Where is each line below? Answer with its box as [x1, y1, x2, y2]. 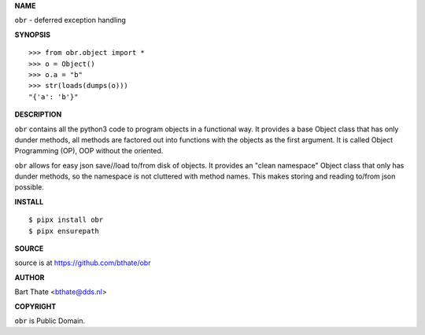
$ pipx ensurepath [28, 226, 100, 235]
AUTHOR [14, 272, 45, 282]
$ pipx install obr [28, 215, 104, 224]
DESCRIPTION [14, 110, 62, 120]
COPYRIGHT [14, 301, 57, 311]
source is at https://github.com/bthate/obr [14, 258, 151, 267]
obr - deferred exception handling [14, 16, 126, 25]
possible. [14, 182, 45, 192]
